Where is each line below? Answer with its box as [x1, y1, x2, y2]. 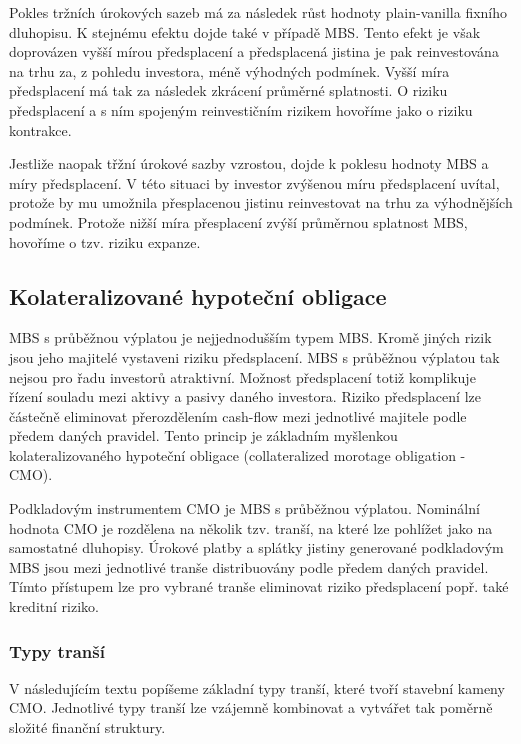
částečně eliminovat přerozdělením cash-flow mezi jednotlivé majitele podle [9, 405, 467, 426]
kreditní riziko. [9, 596, 99, 617]
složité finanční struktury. [9, 717, 166, 738]
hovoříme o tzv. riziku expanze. [9, 231, 201, 252]
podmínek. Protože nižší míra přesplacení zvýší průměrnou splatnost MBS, [9, 211, 468, 232]
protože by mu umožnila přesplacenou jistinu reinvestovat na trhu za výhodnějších [9, 192, 513, 213]
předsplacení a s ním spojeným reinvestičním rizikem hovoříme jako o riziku [9, 99, 473, 120]
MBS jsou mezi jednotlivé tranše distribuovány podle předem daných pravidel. [9, 556, 489, 577]
